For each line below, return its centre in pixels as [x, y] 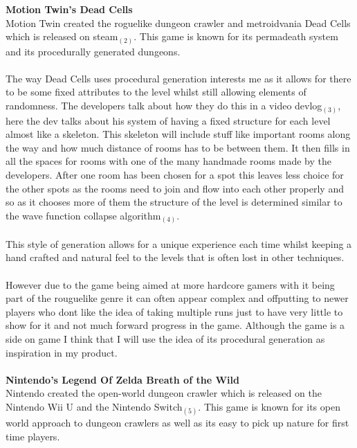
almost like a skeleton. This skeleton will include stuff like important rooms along [178, 134]
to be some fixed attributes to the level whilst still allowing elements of [156, 92]
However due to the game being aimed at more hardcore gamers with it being [170, 284]
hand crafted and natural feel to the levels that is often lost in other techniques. [175, 257]
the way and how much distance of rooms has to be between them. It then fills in [178, 147]
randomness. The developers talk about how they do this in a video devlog [164, 106]
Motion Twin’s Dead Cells [69, 9]
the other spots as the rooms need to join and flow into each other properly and [175, 188]
